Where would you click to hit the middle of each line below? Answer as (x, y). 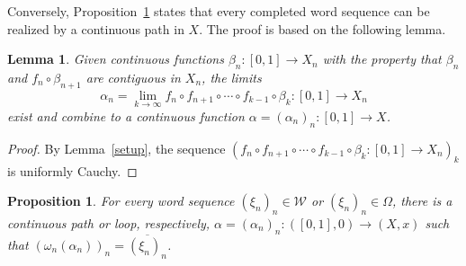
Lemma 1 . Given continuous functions (116, 59)
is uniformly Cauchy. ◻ (72, 170)
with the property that (382, 59)
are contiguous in (133, 77)
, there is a (422, 201)
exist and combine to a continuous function (126, 116)
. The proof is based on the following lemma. (323, 28)
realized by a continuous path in (96, 28)
